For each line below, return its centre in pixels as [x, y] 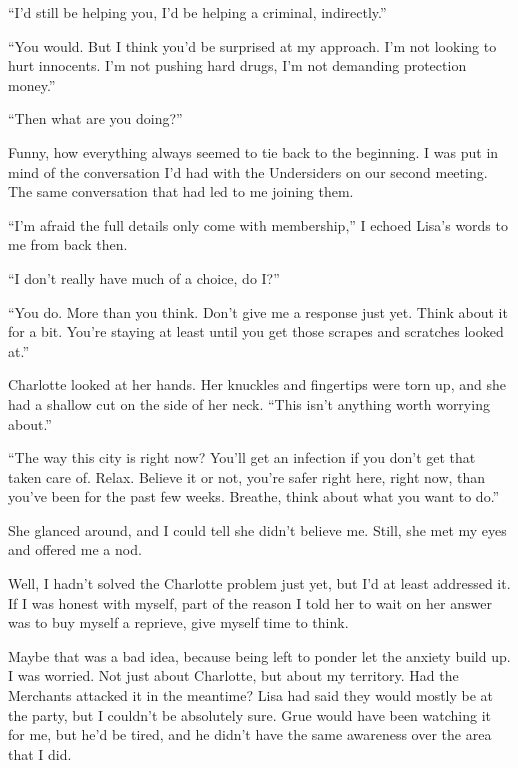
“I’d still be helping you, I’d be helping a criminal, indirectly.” [197, 12]
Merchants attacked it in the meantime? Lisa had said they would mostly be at [251, 695]
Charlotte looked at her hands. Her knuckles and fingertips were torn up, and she [257, 384]
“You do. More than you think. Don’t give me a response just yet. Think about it [258, 311]
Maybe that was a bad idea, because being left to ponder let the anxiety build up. [259, 655]
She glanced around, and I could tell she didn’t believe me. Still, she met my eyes [257, 529]
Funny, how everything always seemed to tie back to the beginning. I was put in [253, 151]
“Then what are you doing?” [95, 118]
